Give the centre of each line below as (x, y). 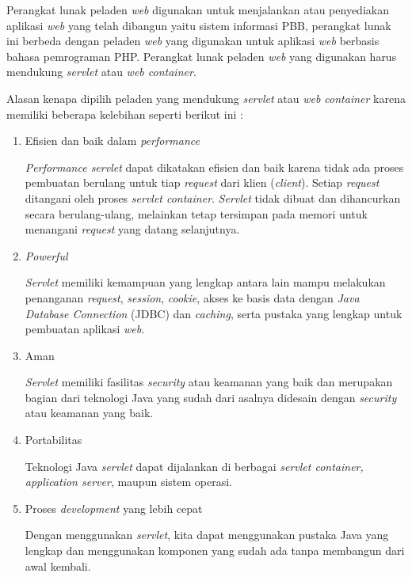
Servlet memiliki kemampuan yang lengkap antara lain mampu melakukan (205, 282)
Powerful (46, 255)
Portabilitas (53, 440)
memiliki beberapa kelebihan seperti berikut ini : (125, 114)
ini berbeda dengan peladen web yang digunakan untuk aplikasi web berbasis (193, 41)
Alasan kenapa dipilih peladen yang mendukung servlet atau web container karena (206, 98)
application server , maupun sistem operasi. (128, 482)
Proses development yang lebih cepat (114, 508)
